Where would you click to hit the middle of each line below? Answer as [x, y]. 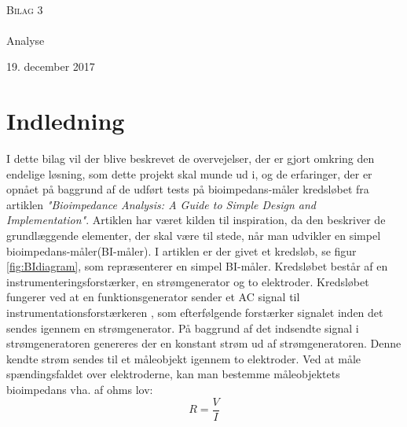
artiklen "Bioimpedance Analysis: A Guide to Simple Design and [161, 204]
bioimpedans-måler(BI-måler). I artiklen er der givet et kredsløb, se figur [181, 250]
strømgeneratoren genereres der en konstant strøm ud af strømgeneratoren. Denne [204, 343]
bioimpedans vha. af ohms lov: [80, 389]
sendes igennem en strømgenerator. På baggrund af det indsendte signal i [183, 328]
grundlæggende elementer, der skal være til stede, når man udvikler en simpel [194, 236]
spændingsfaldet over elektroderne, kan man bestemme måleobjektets [173, 374]
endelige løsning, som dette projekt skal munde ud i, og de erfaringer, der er [189, 173]
